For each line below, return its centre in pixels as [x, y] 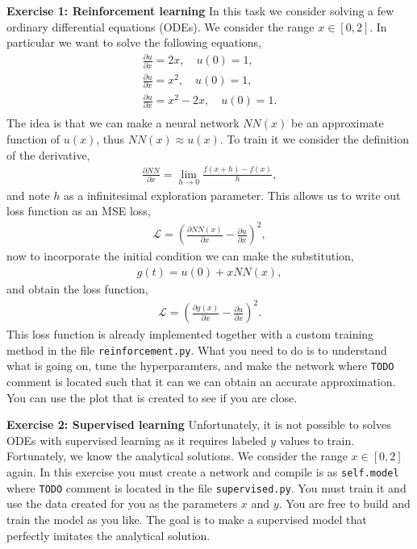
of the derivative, [48, 154]
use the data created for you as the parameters [122, 503]
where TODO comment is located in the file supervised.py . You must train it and [206, 487]
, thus [111, 138]
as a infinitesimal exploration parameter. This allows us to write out [232, 195]
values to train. [317, 440]
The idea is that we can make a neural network [123, 123]
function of [33, 138]
